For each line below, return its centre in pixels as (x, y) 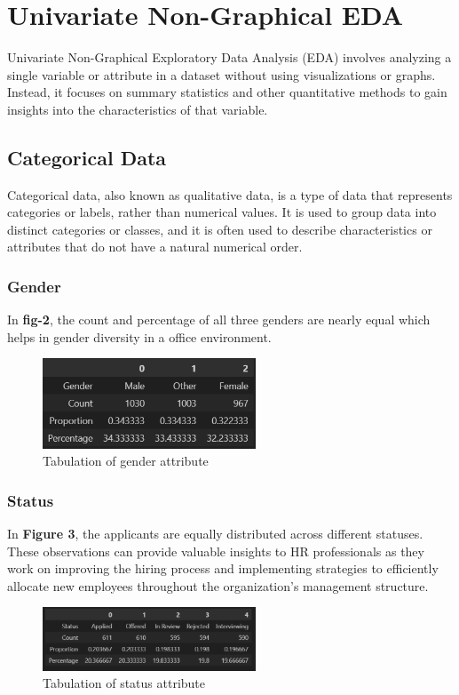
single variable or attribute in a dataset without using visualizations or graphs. (222, 74)
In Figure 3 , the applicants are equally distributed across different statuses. (215, 534)
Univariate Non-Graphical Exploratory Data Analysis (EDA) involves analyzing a (229, 57)
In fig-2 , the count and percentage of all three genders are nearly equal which (219, 320)
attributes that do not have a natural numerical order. (155, 247)
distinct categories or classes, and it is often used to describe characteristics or (220, 229)
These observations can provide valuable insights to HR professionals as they (216, 551)
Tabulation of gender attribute (126, 461)
